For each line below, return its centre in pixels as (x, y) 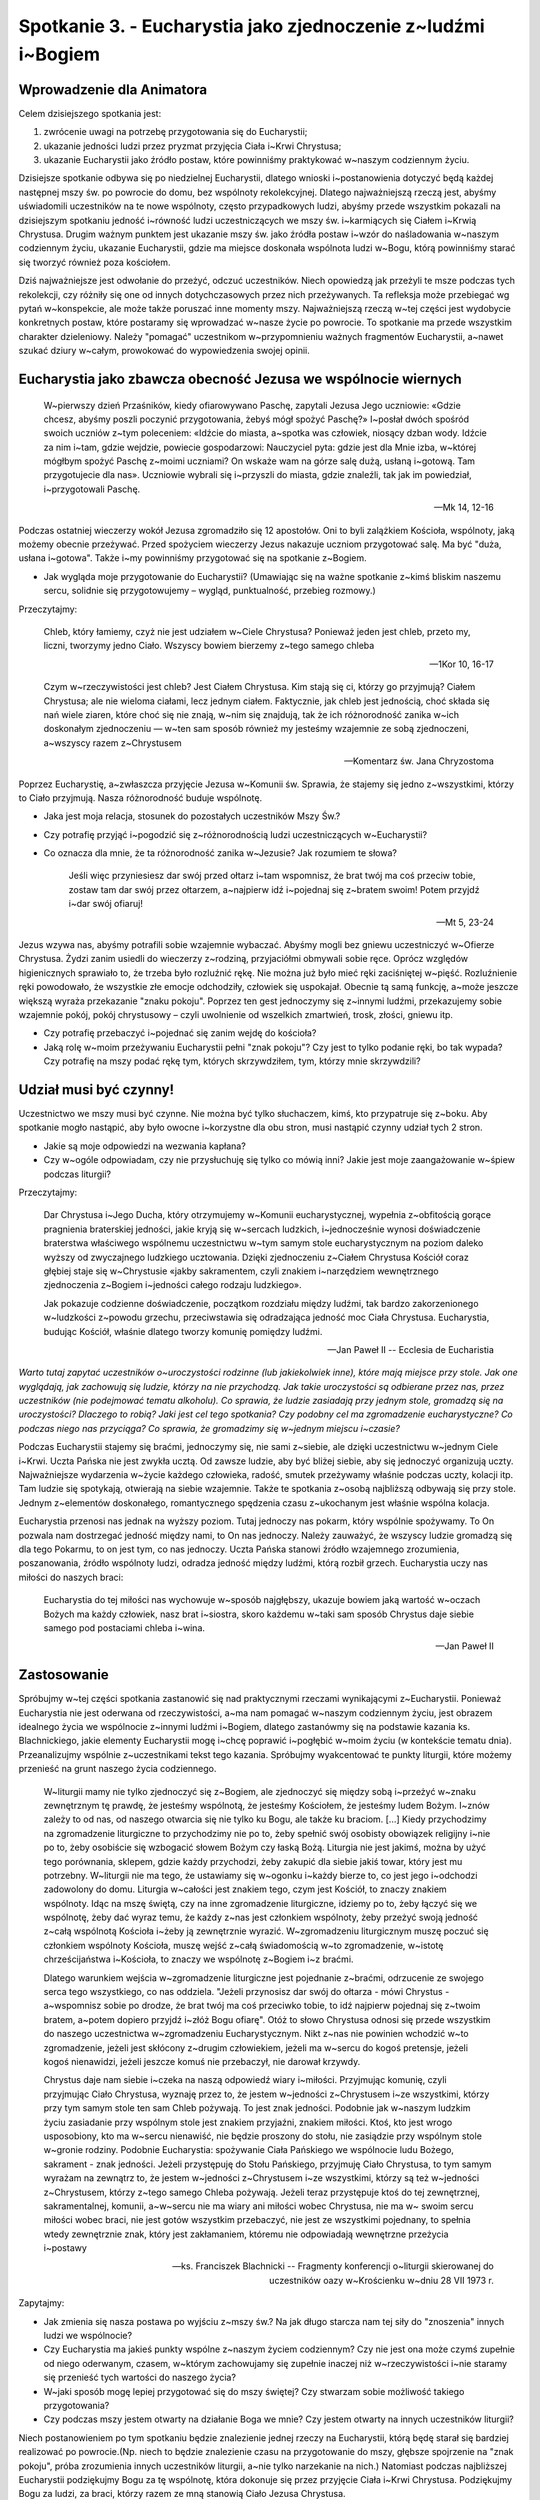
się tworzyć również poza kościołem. (94, 262)
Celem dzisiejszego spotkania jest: (90, 113)
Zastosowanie (63, 1675)
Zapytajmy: (41, 2303)
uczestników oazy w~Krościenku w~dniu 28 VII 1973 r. (381, 2280)
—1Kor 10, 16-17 (461, 664)
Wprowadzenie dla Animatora (113, 89)
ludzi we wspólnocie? (88, 2336)
